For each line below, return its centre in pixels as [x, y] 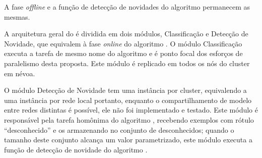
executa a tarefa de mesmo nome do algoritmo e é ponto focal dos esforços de [123, 53]
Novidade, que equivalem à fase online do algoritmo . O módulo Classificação [123, 43]
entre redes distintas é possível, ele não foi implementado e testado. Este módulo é [131, 110]
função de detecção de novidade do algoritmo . [76, 149]
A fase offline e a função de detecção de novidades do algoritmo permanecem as [127, 7]
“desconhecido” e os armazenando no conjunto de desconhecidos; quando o [119, 129]
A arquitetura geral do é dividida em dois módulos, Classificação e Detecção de [126, 34]
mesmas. [17, 16]
